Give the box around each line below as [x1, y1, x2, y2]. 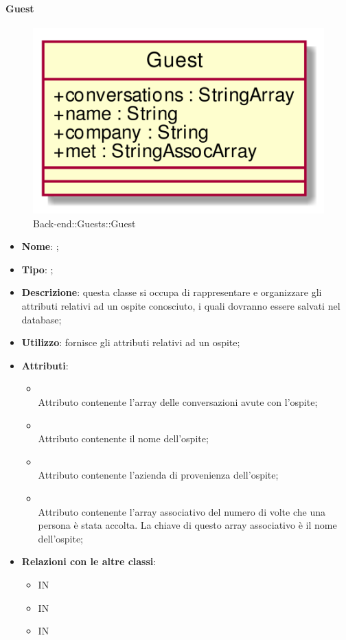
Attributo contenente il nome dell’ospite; [38, 431, 209, 446]
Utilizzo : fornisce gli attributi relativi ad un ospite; [21, 335, 240, 350]
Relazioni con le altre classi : [21, 554, 157, 569]
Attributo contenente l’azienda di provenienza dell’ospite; [38, 468, 279, 482]
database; [21, 312, 62, 326]
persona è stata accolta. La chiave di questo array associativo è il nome [38, 518, 337, 532]
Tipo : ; [21, 262, 54, 276]
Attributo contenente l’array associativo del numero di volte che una [38, 504, 325, 518]
